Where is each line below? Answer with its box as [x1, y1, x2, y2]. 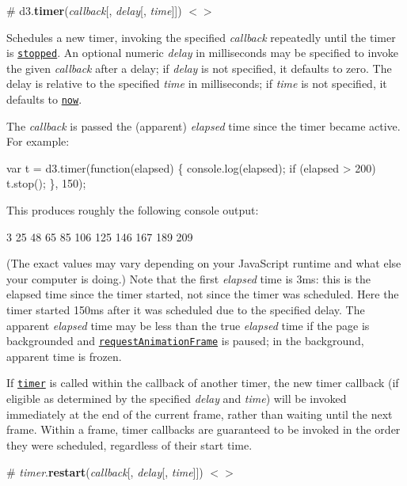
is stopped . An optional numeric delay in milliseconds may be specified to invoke [6, 44, 398, 61]
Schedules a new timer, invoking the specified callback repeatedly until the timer [6, 28, 396, 45]
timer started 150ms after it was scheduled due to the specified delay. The [6, 302, 365, 318]
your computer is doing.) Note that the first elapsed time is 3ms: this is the [6, 270, 371, 287]
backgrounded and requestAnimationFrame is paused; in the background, [6, 332, 364, 349]
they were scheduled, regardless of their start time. [6, 436, 253, 453]
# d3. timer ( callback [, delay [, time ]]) [6, 2, 182, 18]
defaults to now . [6, 91, 82, 108]
